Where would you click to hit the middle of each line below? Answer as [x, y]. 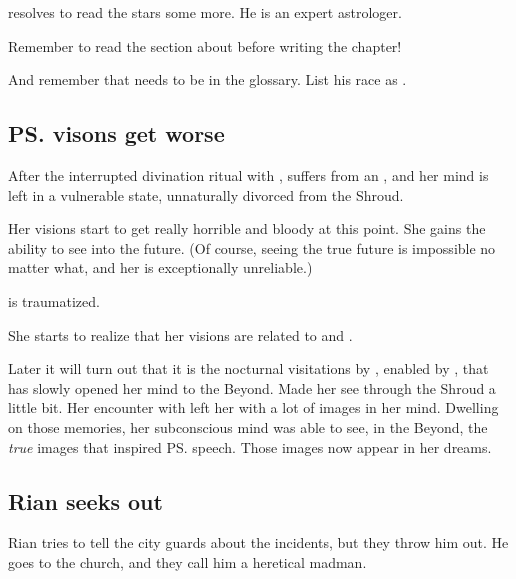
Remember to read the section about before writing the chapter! [205, 45]
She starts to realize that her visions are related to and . [180, 334]
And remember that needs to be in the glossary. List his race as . [207, 79]
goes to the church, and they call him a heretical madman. [187, 561]
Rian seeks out [85, 500]
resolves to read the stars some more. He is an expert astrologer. [205, 12]
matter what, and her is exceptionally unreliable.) [160, 267]
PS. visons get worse [116, 133]
